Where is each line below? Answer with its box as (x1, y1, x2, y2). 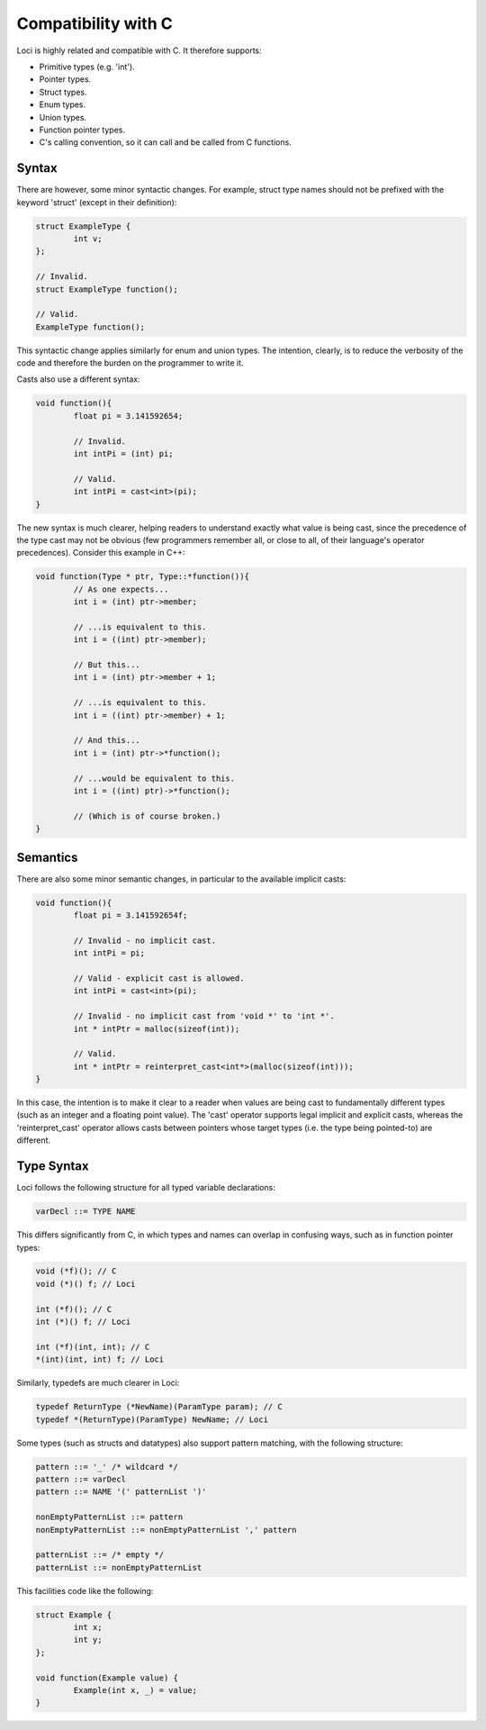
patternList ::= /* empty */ (35, 1550, 165, 1560)
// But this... (73, 660, 141, 670)
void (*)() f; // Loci (35, 1279, 136, 1289)
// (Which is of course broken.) (73, 811, 221, 821)
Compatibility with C (16, 14, 173, 33)
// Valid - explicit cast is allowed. (73, 973, 245, 983)
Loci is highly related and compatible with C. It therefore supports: (16, 45, 263, 56)
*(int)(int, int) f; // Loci (35, 1354, 165, 1364)
